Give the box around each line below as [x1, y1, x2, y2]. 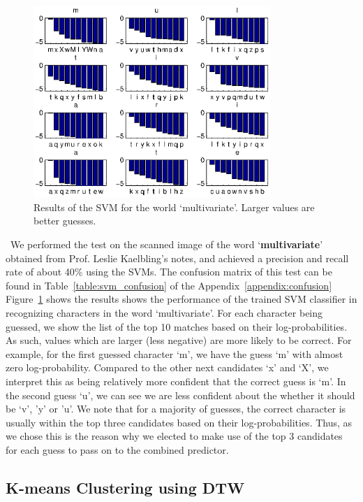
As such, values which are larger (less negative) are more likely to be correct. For [6, 333, 352, 347]
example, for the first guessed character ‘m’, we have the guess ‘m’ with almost [6, 346, 343, 361]
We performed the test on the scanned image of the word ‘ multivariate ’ [10, 237, 323, 252]
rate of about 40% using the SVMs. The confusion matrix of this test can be [6, 264, 332, 279]
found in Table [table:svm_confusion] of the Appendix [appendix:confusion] [6, 278, 332, 292]
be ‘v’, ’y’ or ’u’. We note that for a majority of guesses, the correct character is [6, 401, 346, 416]
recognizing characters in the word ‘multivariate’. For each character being [6, 305, 323, 320]
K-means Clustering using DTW [6, 476, 245, 498]
